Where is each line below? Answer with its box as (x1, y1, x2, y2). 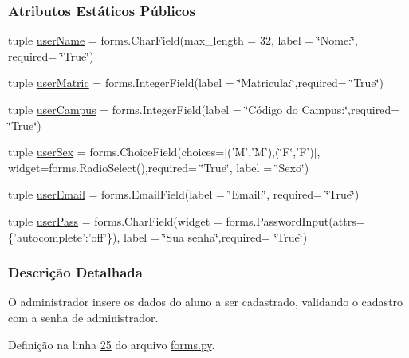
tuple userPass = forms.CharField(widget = (8, 212, 222, 229)
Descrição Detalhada (8, 262, 143, 282)
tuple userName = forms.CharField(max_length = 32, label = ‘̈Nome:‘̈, (8, 32, 358, 49)
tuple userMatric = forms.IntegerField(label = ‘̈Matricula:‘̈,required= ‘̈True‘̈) (8, 74, 383, 91)
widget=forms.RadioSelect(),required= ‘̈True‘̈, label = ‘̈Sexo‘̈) (8, 159, 309, 175)
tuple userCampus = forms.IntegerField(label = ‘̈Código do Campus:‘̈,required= (8, 101, 400, 117)
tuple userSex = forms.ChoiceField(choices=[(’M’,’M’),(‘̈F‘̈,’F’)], (8, 144, 321, 160)
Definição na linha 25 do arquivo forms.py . (8, 336, 215, 352)
